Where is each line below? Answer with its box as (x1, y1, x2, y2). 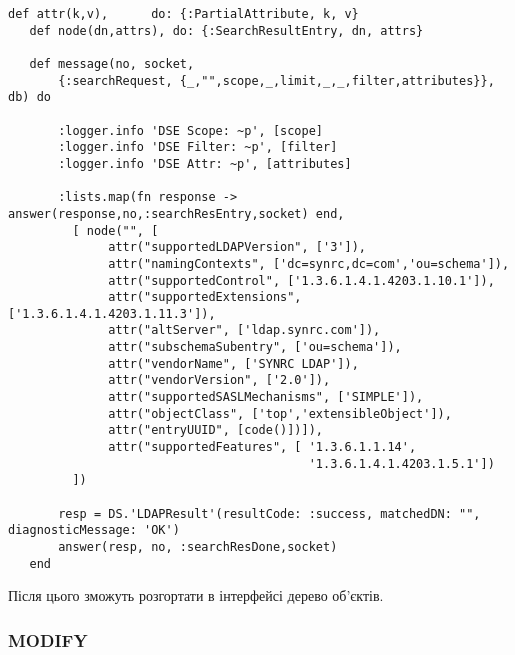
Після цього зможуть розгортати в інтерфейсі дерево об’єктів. (8, 585, 384, 606)
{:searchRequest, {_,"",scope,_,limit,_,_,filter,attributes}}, (58, 73, 495, 88)
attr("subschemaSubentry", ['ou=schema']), (108, 340, 402, 355)
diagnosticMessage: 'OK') (8, 523, 180, 538)
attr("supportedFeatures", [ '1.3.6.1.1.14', (108, 440, 417, 455)
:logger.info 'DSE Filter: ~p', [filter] (58, 140, 338, 155)
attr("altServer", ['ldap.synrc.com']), (108, 323, 381, 338)
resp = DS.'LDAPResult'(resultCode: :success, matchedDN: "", (58, 506, 481, 521)
